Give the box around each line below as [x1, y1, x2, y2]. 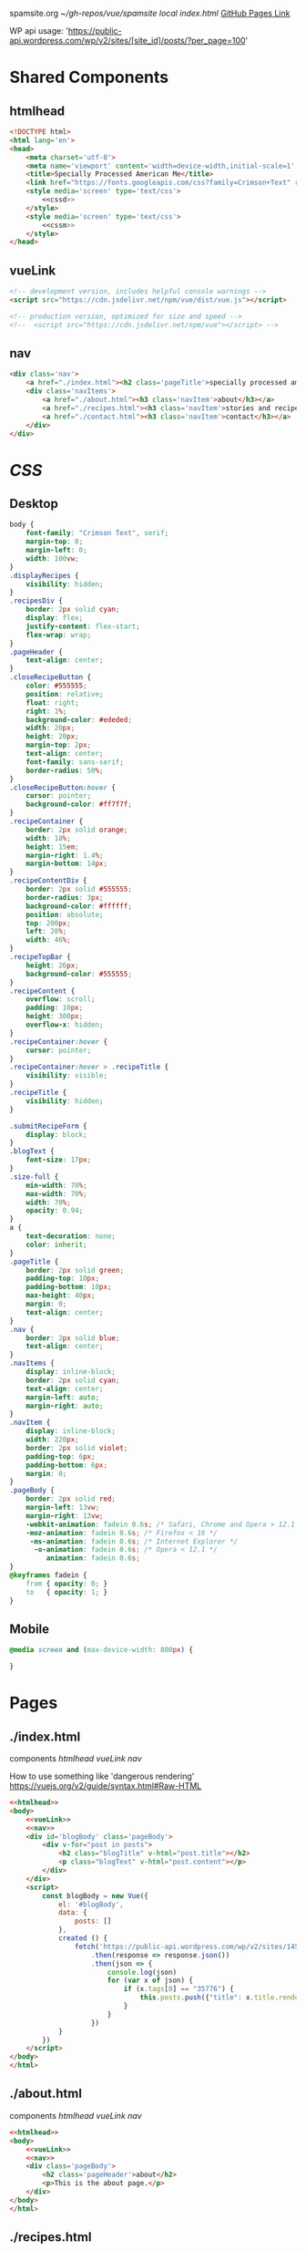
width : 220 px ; [25, 1435, 79, 1444]
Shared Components [9, 67, 169, 88]
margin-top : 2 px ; [25, 740, 92, 750]
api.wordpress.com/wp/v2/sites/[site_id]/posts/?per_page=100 [9, 36, 246, 46]
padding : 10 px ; [25, 1003, 84, 1013]
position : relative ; [25, 689, 104, 698]
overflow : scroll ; [25, 995, 96, 1004]
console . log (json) [107, 1967, 178, 1977]
